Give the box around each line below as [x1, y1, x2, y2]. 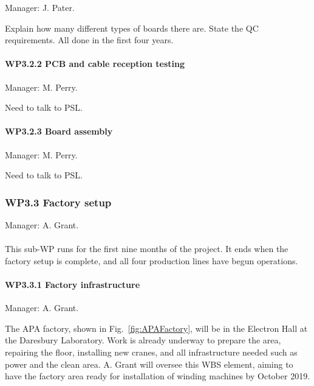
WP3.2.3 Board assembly [5, 125, 113, 138]
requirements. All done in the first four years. [5, 33, 174, 46]
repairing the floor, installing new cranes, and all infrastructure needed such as [5, 345, 298, 358]
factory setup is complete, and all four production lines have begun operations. [5, 254, 298, 267]
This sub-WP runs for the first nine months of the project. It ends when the [5, 242, 288, 255]
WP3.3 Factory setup [5, 194, 112, 209]
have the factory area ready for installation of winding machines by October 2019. [5, 370, 310, 382]
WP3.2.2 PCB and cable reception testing [5, 57, 185, 70]
